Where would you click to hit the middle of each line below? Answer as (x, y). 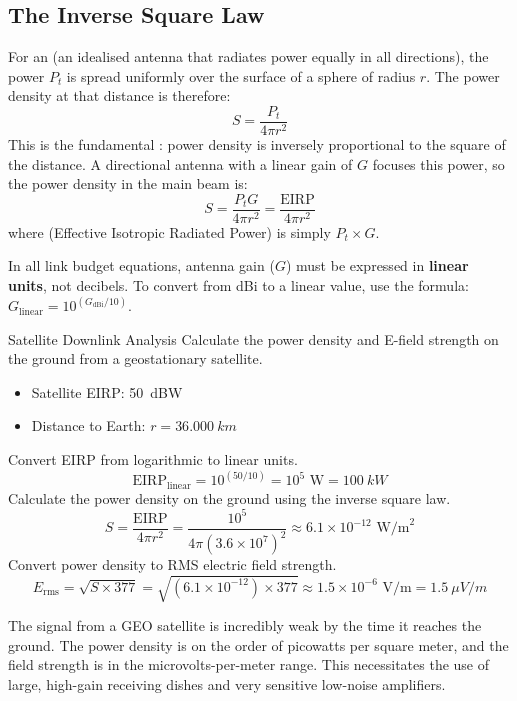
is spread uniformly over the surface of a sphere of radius (241, 75)
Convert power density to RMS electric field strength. (172, 564)
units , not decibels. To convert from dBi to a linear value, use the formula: (238, 285)
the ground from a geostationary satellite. (135, 358)
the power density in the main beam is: (128, 183)
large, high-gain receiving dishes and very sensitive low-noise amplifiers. (227, 683)
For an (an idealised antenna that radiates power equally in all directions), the (248, 56)
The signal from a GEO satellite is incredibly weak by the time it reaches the (245, 625)
